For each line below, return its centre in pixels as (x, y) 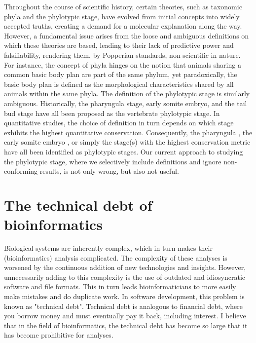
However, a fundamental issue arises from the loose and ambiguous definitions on (127, 35)
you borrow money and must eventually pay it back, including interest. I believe (125, 316)
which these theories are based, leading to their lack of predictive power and (119, 45)
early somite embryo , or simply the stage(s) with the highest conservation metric (127, 142)
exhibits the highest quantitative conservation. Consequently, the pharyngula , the (128, 132)
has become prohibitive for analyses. (59, 335)
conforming (21, 171)
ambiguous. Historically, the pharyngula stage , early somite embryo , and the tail (126, 103)
